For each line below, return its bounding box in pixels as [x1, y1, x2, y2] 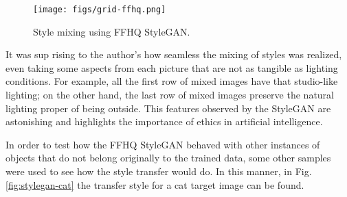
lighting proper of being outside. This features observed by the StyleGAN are [5, 101, 331, 115]
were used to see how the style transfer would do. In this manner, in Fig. [5, 164, 312, 178]
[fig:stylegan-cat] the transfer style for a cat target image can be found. [5, 177, 304, 192]
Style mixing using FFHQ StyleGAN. [33, 24, 190, 38]
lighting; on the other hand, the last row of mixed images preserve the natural [5, 88, 334, 102]
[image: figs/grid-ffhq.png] [33, 5, 166, 14]
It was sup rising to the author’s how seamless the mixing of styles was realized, [5, 47, 342, 62]
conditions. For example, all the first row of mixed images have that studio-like [5, 74, 338, 88]
